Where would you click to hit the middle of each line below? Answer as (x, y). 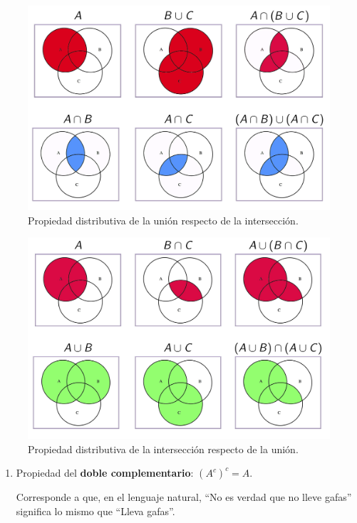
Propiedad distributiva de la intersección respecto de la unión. (163, 449)
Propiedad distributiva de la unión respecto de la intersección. (163, 220)
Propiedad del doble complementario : (105, 473)
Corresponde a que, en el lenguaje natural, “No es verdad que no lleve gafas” (184, 497)
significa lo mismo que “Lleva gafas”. (95, 511)
